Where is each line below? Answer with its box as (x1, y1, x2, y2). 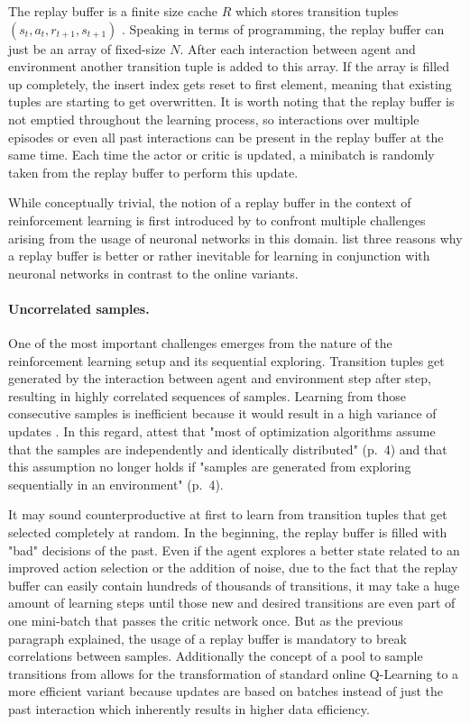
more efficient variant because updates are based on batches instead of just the (8, 682, 443, 701)
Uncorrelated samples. (8, 298, 150, 317)
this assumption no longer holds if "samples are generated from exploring (8, 457, 411, 476)
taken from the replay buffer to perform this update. (8, 162, 299, 181)
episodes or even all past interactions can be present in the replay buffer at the (8, 127, 444, 146)
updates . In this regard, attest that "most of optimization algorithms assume (8, 422, 436, 441)
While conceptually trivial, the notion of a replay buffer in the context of (8, 193, 411, 212)
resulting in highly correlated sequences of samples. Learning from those (8, 386, 407, 405)
